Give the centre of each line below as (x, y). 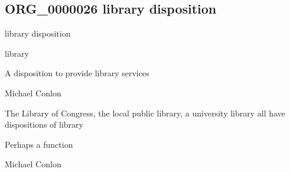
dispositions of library (44, 124)
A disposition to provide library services (77, 73)
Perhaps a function (39, 144)
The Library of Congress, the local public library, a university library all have (145, 113)
